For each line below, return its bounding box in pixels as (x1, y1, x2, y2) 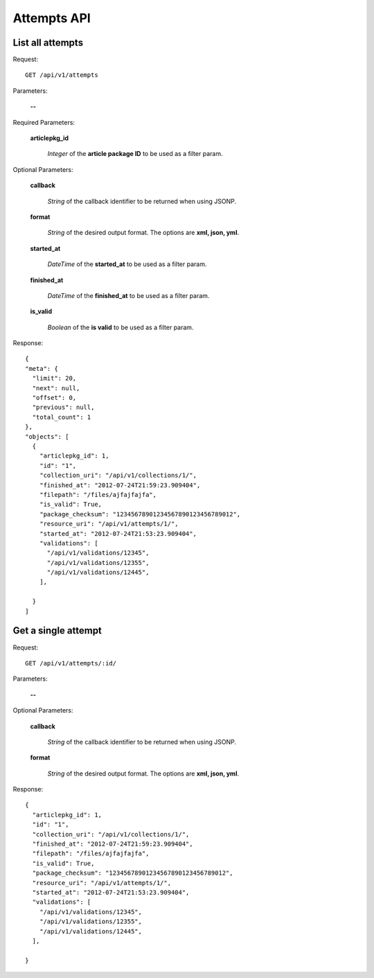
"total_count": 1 (32, 413, 91, 421)
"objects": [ (25, 433, 69, 440)
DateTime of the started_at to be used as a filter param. (47, 260, 207, 268)
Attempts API (12, 10, 91, 26)
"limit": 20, (32, 374, 77, 383)
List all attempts (12, 37, 83, 49)
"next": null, (32, 384, 80, 392)
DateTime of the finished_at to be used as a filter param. (47, 291, 210, 299)
